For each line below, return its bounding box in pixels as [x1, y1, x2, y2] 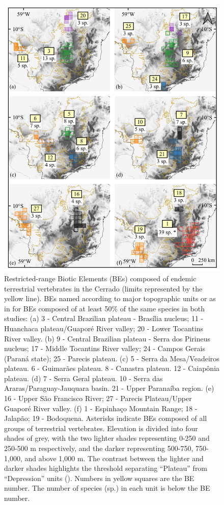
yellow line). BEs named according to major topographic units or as [4, 293, 216, 304]
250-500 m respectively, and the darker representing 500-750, [4, 443, 193, 454]
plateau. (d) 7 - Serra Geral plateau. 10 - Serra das [4, 373, 163, 383]
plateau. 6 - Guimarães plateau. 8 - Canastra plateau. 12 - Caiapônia [4, 363, 220, 374]
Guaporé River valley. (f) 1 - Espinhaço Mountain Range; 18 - [4, 403, 198, 413]
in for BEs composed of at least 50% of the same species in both [4, 303, 205, 313]
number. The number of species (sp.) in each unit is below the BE [4, 483, 210, 493]
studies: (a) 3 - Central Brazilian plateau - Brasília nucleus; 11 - [4, 313, 204, 324]
